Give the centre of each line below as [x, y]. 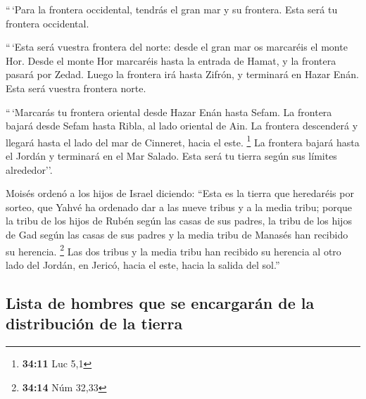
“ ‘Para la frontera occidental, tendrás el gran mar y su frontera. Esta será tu [172, 9]
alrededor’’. [29, 169]
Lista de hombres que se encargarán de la [160, 302]
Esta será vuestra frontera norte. [76, 88]
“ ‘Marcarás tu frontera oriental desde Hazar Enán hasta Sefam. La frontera [169, 112]
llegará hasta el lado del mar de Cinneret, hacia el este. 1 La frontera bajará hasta [183, 141]
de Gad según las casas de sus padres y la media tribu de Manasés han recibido [177, 234]
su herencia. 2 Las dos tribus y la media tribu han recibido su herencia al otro [173, 250]
